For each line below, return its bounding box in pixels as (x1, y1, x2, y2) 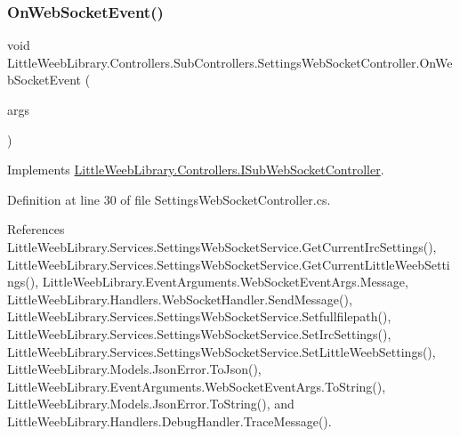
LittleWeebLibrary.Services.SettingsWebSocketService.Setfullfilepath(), (7, 307, 391, 326)
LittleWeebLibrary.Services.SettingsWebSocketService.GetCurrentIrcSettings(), (7, 237, 437, 255)
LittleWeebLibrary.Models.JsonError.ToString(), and (7, 394, 295, 413)
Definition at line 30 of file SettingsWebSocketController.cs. (7, 190, 331, 208)
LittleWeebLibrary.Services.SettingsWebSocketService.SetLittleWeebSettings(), (7, 342, 436, 360)
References (7, 220, 65, 239)
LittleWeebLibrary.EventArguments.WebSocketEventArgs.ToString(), (7, 376, 386, 395)
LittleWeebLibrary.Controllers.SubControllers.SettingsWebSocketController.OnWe (7, 53, 453, 71)
